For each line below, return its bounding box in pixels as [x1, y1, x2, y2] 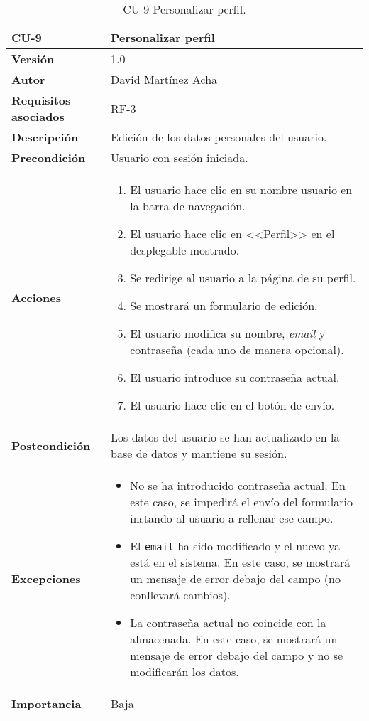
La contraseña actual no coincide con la [130, 614, 326, 631]
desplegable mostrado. [130, 242, 240, 258]
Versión [11, 50, 55, 67]
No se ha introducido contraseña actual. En [130, 477, 346, 493]
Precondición [11, 149, 86, 166]
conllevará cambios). [130, 587, 231, 603]
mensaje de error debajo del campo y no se [130, 647, 343, 663]
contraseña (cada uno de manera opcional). [130, 341, 344, 358]
